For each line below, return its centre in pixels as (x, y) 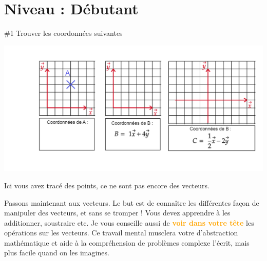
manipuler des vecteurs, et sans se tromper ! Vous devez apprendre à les (117, 213)
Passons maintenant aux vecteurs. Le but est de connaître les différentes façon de (132, 202)
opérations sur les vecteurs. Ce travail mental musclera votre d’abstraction (121, 233)
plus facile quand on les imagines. (57, 253)
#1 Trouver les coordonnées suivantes (63, 33)
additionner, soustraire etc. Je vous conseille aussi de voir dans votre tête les (129, 222)
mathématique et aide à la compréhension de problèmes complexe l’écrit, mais (127, 242)
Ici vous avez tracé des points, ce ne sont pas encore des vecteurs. (107, 185)
